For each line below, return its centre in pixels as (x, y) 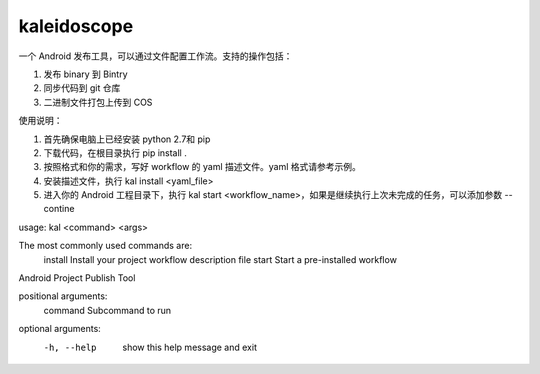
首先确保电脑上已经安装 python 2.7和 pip (127, 139)
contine (59, 209)
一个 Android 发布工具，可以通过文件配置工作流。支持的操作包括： (155, 56)
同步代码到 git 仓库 (82, 88)
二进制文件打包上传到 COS (98, 102)
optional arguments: (60, 329)
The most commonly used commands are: (105, 246)
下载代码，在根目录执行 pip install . (115, 152)
